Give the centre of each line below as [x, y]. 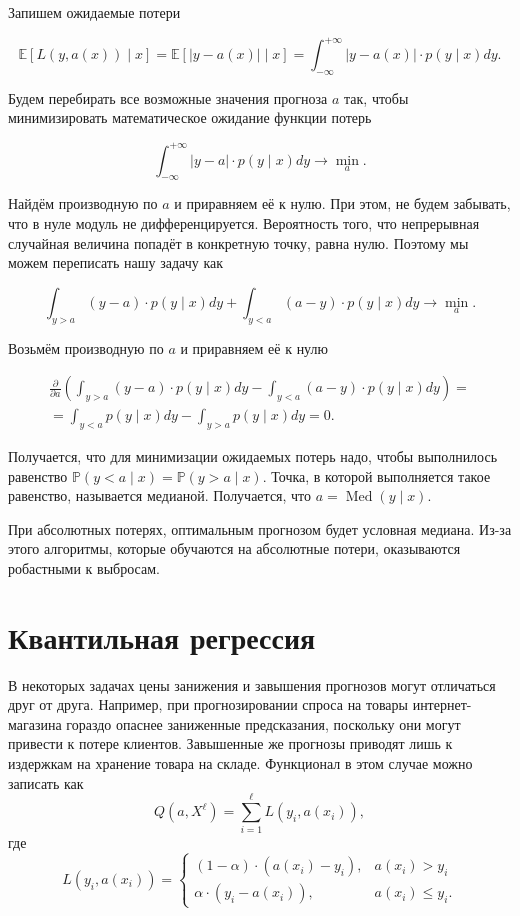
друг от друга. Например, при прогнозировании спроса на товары [208, 704]
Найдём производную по [83, 203]
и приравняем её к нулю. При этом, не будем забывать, [342, 203]
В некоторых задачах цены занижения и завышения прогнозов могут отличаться [252, 684]
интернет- [442, 704]
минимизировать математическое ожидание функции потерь [190, 117]
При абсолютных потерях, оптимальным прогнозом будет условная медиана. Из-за [260, 528]
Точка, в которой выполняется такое [381, 475]
